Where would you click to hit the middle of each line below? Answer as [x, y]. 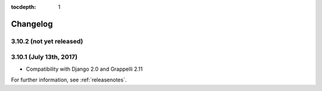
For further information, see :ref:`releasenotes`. [69, 80]
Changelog [32, 24]
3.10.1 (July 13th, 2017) [44, 57]
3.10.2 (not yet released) [47, 41]
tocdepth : [24, 7]
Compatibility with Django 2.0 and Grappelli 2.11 [84, 69]
